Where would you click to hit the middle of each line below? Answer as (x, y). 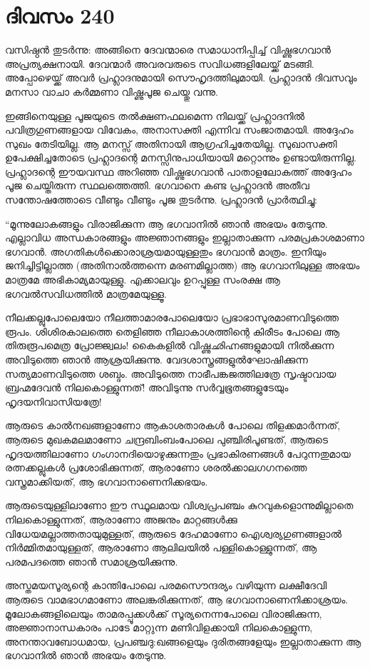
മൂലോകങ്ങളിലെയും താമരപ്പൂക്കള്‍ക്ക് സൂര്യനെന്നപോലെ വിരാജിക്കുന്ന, (164, 613)
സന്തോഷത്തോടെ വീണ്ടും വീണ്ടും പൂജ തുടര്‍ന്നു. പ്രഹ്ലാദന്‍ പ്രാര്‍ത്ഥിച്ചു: (161, 200)
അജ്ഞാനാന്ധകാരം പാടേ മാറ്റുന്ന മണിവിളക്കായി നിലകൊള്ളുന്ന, (159, 627)
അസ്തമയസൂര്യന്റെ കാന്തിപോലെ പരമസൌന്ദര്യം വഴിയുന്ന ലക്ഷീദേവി (166, 585)
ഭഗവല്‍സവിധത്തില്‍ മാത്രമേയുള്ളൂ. (86, 293)
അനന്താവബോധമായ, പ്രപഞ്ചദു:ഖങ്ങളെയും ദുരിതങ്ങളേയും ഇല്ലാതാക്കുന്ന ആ (183, 641)
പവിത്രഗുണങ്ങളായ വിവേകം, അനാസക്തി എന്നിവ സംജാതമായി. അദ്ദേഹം (179, 130)
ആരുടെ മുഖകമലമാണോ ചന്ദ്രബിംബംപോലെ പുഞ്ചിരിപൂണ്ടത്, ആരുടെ (166, 439)
